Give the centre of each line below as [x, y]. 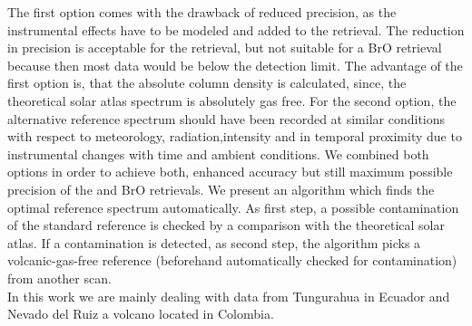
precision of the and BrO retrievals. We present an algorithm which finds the [221, 189]
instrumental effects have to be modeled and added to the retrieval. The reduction [236, 29]
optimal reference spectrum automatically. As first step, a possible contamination [233, 207]
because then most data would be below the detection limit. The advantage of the [235, 65]
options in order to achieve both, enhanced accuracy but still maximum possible [230, 172]
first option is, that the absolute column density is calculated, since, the [207, 83]
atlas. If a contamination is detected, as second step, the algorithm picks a [214, 242]
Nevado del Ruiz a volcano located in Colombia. [141, 314]
